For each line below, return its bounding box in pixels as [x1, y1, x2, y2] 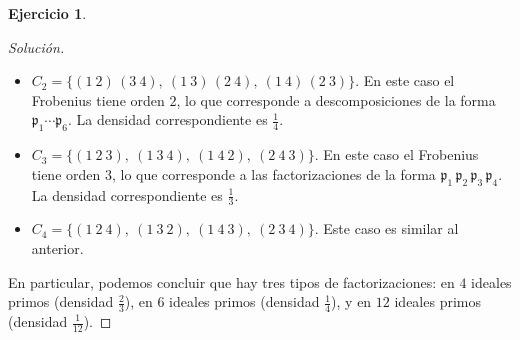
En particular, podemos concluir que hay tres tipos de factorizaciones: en [8, 271, 455, 292]
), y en [331, 291, 372, 312]
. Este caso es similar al [314, 218, 459, 239]
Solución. [8, 36, 65, 57]
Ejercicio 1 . [8, 3, 87, 23]
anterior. [31, 237, 84, 258]
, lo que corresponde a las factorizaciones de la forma [111, 163, 436, 184]
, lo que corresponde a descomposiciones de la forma [176, 89, 496, 110]
